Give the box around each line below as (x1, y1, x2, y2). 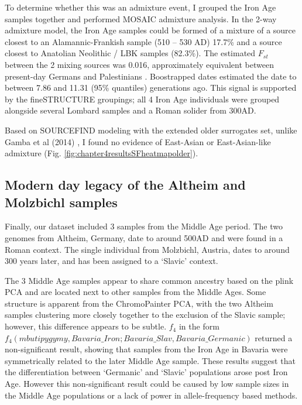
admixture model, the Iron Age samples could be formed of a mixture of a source (5, 24, 296, 36)
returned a (255, 331, 293, 344)
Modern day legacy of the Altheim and (5, 176, 246, 194)
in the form (179, 320, 219, 332)
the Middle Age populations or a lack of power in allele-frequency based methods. (5, 389, 298, 401)
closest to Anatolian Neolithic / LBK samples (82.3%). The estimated (5, 47, 256, 59)
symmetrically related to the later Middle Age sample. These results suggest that (5, 354, 296, 366)
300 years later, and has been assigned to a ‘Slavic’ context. (5, 255, 218, 267)
